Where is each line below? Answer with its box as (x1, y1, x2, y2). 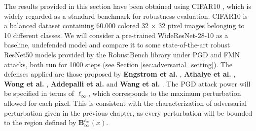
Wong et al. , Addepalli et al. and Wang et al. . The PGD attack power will (4, 78, 251, 88)
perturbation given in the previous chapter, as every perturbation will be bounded (4, 107, 253, 118)
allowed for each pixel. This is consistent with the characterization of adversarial (4, 97, 247, 108)
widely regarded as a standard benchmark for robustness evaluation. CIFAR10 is (4, 10, 248, 21)
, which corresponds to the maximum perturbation (88, 88, 241, 98)
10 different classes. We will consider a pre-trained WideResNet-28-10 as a (4, 30, 228, 40)
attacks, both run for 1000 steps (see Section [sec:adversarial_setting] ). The (4, 59, 233, 69)
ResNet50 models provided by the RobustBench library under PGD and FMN (4, 49, 240, 59)
